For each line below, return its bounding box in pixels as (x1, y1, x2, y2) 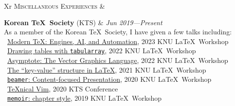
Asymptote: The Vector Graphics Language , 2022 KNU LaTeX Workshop (7, 55, 228, 65)
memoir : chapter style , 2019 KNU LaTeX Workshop (7, 93, 162, 103)
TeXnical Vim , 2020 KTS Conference (7, 83, 118, 93)
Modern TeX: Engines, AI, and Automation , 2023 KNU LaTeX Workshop (7, 36, 229, 46)
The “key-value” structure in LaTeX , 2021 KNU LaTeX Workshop (7, 64, 206, 75)
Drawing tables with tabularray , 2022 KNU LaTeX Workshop (7, 45, 196, 56)
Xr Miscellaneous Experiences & (4, 1, 105, 11)
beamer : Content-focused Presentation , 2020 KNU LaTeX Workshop (7, 74, 212, 84)
